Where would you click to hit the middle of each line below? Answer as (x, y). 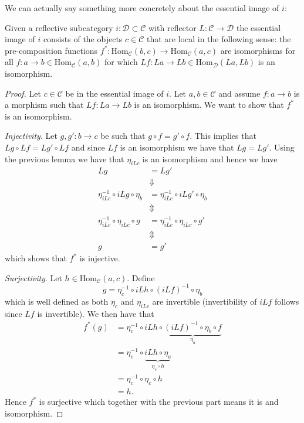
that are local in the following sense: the (219, 39)
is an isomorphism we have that (177, 147)
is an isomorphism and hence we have (210, 158)
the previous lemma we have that (65, 158)
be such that (123, 136)
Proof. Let (23, 93)
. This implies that (223, 136)
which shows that (36, 258)
